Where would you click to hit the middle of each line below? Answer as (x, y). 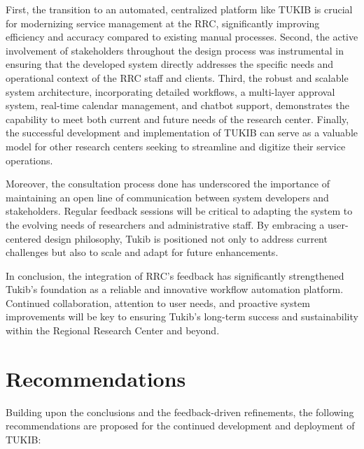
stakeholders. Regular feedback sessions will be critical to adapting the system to (179, 211)
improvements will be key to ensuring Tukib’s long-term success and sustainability (182, 316)
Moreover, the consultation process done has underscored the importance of (168, 184)
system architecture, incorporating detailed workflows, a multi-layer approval (170, 91)
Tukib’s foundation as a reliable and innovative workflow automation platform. (175, 289)
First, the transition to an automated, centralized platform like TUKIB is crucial (179, 9)
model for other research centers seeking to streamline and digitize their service (176, 146)
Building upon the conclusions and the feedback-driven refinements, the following (180, 412)
